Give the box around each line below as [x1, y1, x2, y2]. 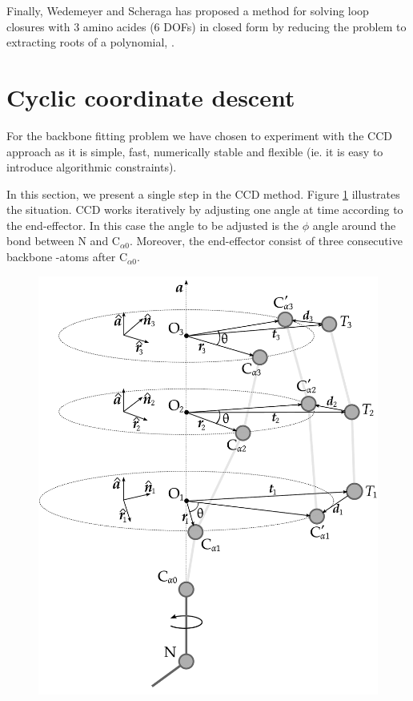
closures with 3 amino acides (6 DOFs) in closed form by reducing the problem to [6, 18, 407, 34]
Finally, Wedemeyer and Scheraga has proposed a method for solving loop [6, 2, 369, 18]
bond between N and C [6, 232, 120, 249]
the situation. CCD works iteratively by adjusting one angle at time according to [6, 201, 403, 218]
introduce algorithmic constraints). [6, 159, 177, 175]
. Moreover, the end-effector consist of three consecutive [129, 232, 403, 249]
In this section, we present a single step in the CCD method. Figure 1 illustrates [6, 185, 400, 202]
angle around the [312, 216, 396, 233]
